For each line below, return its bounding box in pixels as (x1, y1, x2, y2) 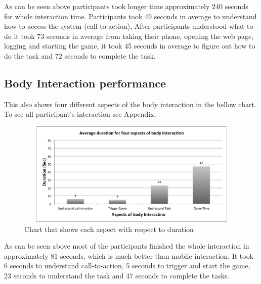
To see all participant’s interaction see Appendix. (4, 109, 156, 119)
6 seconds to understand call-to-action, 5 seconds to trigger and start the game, (4, 260, 250, 271)
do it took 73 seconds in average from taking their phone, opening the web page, (4, 30, 253, 41)
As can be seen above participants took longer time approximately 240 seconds (4, 1, 248, 11)
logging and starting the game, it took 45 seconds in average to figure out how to (4, 40, 255, 51)
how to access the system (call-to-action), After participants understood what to (4, 21, 253, 31)
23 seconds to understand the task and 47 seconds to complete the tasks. (4, 270, 230, 280)
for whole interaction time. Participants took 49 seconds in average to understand (4, 11, 257, 21)
